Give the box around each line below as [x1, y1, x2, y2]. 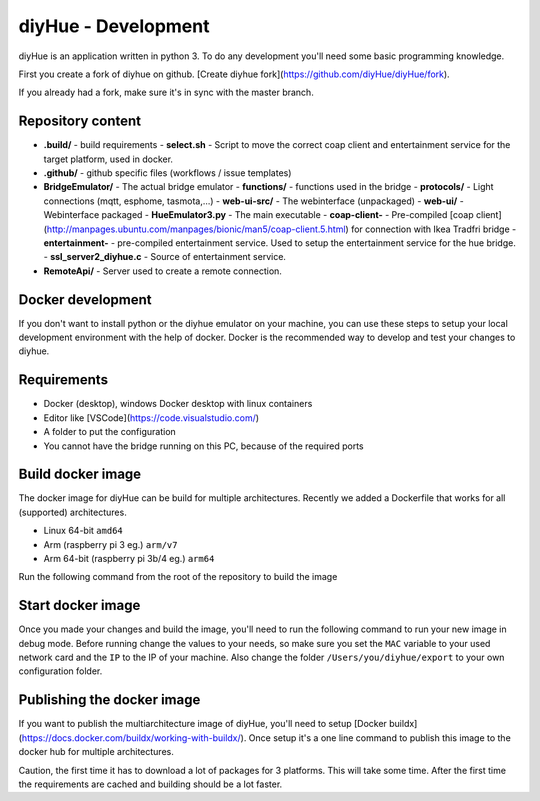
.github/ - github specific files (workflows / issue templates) [43, 167, 292, 179]
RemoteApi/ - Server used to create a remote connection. [43, 265, 282, 277]
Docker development [18, 291, 152, 308]
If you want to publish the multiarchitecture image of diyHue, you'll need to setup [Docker [18, 718, 387, 730]
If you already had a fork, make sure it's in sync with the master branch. [18, 86, 314, 99]
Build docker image [18, 466, 142, 483]
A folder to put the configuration [43, 426, 177, 438]
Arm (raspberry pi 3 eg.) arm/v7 [43, 538, 178, 550]
